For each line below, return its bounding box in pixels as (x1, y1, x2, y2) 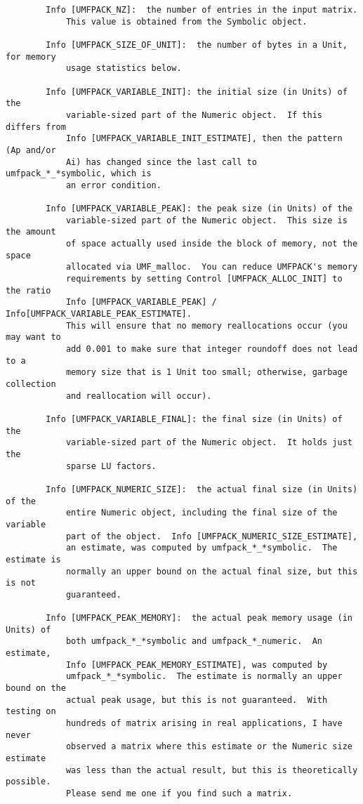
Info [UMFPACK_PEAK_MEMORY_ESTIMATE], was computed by (65, 659, 328, 670)
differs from (6, 121, 66, 132)
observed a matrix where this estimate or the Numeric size (65, 742, 352, 752)
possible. (6, 777, 51, 787)
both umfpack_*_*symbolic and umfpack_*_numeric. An (65, 636, 323, 647)
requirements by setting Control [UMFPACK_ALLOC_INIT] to (65, 274, 343, 284)
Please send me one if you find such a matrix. (65, 788, 293, 798)
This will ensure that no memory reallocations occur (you (65, 320, 348, 331)
